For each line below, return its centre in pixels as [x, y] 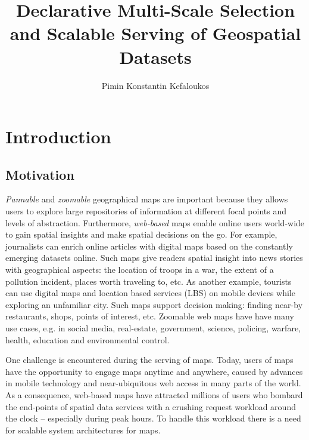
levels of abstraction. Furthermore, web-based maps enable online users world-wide [155, 222]
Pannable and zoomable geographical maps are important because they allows [147, 199]
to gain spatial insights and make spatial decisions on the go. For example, [141, 234]
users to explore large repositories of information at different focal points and [146, 211]
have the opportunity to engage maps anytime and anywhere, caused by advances [154, 371]
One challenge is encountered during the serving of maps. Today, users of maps [149, 360]
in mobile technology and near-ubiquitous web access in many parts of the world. [153, 383]
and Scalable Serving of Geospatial [155, 33]
